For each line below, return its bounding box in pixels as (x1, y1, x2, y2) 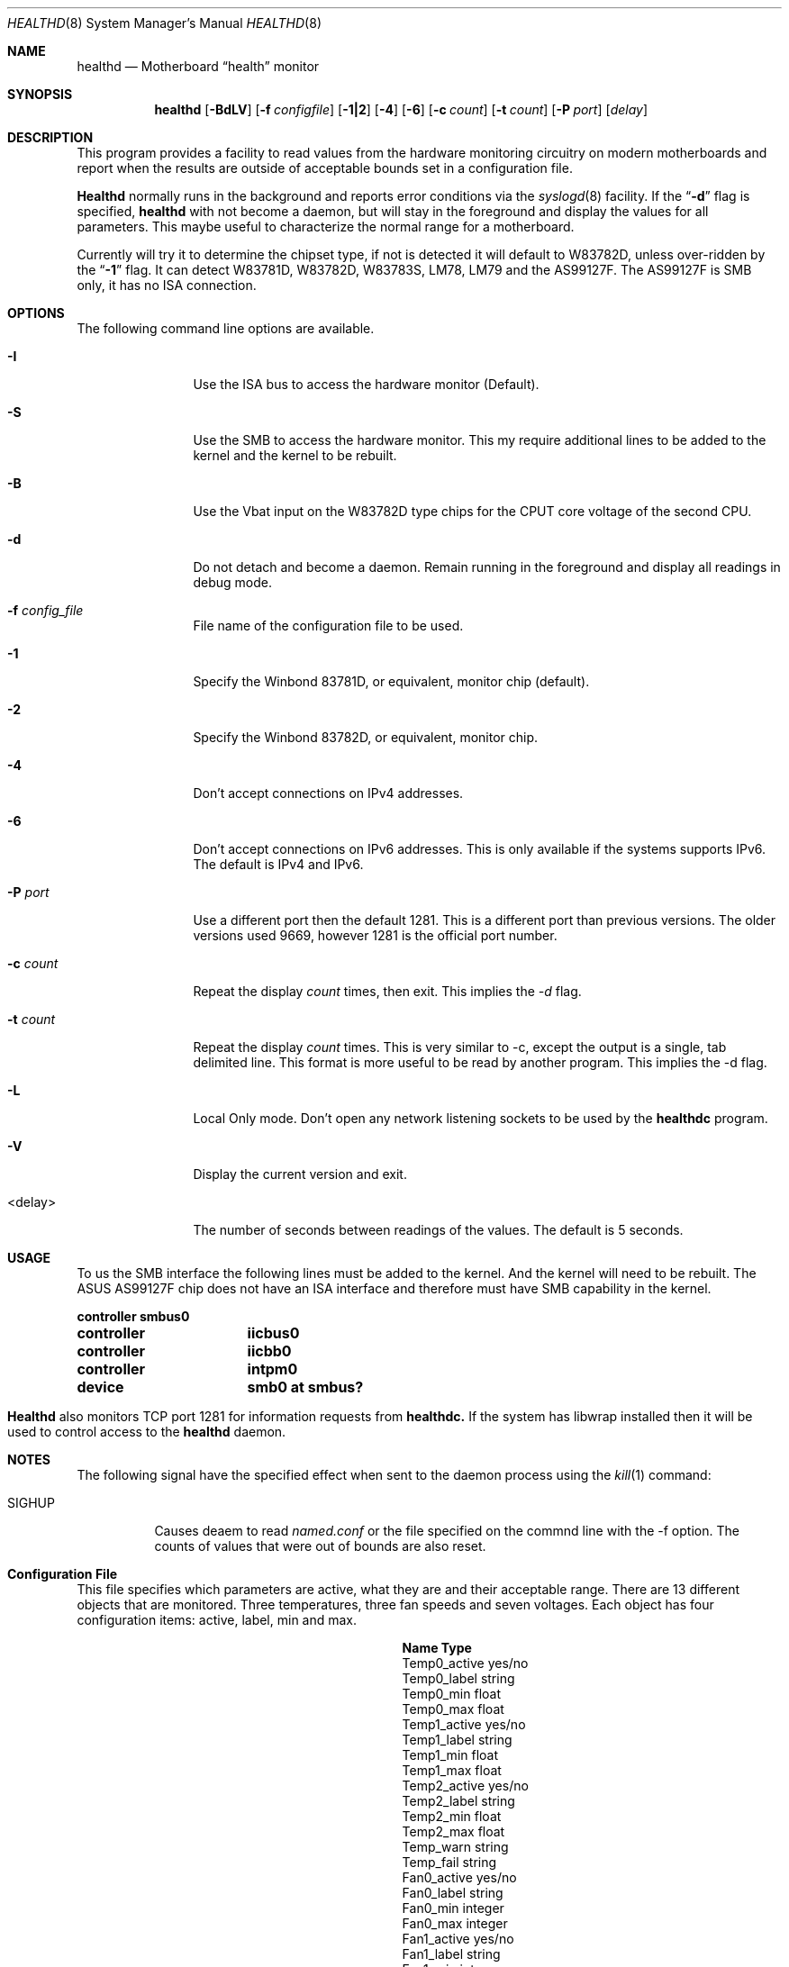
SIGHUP (7, 1495, 55, 1510)
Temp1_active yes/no (402, 1717, 526, 1732)
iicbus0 (247, 1324, 300, 1342)
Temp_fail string (402, 1854, 497, 1870)
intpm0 (247, 1360, 298, 1378)
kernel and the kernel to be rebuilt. (193, 448, 397, 463)
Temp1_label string (402, 1732, 512, 1747)
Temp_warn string (402, 1839, 509, 1854)
